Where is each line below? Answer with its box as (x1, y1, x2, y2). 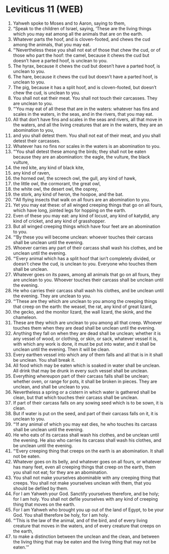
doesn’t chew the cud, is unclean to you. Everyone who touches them (13, 261, 157, 267)
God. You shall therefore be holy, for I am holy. (13, 512, 109, 518)
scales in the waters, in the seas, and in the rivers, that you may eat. (13, 111, 153, 117)
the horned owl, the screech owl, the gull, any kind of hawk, (13, 175, 137, 181)
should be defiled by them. (13, 485, 69, 491)
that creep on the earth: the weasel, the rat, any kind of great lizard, (13, 303, 153, 309)
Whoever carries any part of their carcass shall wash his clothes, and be (13, 245, 162, 251)
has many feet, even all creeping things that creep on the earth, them (13, 464, 156, 470)
